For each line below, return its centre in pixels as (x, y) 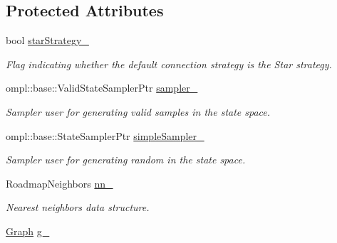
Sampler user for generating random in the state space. (126, 160)
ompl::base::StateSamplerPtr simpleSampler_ (105, 135)
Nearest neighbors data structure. (78, 207)
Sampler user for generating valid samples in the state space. (138, 111)
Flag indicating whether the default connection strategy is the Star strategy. (169, 64)
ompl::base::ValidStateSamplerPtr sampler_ (102, 88)
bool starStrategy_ (47, 40)
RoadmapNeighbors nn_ (59, 183)
